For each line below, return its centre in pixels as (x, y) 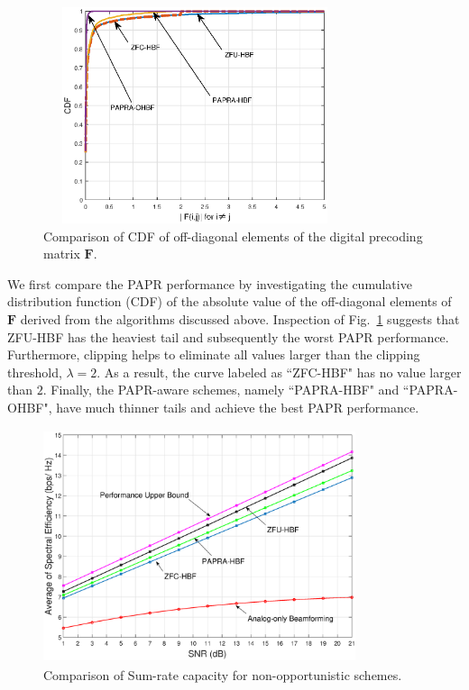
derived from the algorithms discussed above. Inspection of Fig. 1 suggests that (240, 318)
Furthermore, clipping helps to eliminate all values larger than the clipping (214, 354)
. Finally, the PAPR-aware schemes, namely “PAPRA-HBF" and (221, 390)
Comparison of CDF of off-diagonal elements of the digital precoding (233, 236)
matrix (62, 254)
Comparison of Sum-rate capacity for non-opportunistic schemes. (223, 675)
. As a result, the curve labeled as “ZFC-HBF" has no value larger (279, 372)
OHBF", (30, 407)
